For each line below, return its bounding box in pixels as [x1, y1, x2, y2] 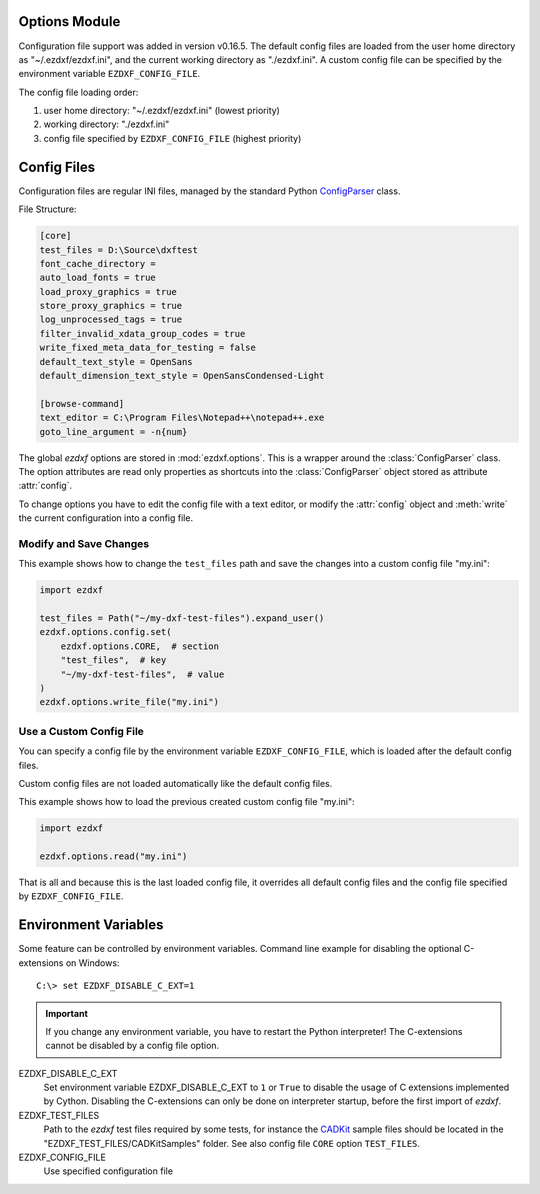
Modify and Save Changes [18, 536, 150, 550]
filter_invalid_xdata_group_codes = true [39, 328, 246, 339]
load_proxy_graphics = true [39, 286, 177, 297]
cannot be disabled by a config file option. [45, 1040, 220, 1052]
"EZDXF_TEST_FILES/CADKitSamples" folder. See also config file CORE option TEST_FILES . [43, 1137, 420, 1149]
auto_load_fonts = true [39, 272, 157, 284]
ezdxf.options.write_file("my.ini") [39, 696, 220, 708]
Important [45, 1007, 89, 1019]
